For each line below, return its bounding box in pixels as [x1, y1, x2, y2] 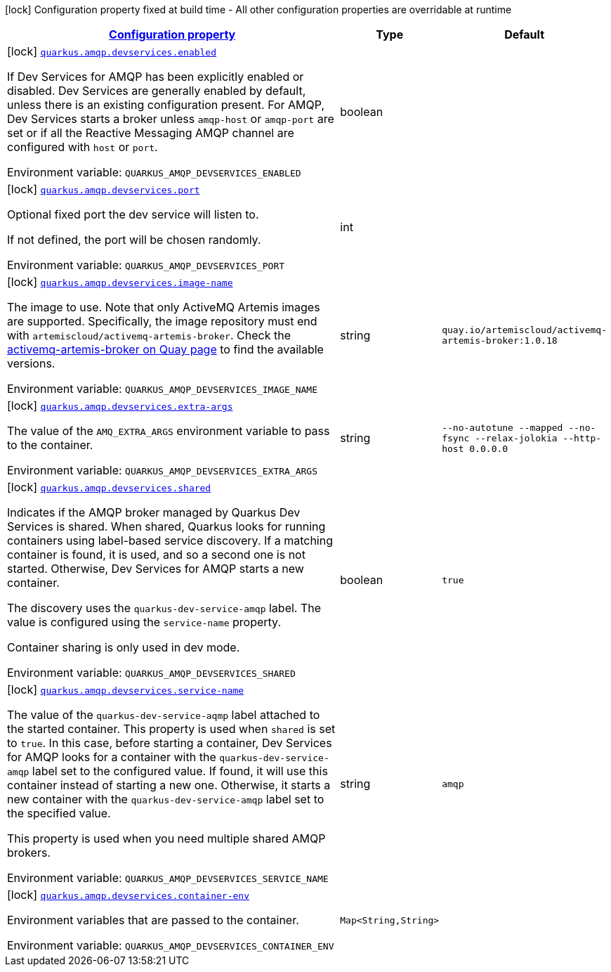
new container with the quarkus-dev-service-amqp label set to [7, 792, 324, 806]
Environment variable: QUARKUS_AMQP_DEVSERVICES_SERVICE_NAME [7, 871, 329, 885]
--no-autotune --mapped [442, 422, 563, 433]
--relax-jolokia [475, 432, 558, 443]
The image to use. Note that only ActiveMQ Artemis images [7, 300, 320, 314]
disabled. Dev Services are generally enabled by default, [7, 84, 306, 98]
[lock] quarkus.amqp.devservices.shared [7, 480, 211, 494]
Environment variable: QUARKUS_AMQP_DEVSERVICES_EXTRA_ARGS [7, 463, 318, 477]
